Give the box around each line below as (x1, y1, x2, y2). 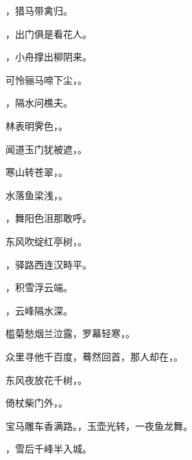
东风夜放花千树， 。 (5, 372, 87, 387)
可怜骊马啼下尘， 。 (5, 72, 87, 87)
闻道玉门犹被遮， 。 (5, 141, 87, 156)
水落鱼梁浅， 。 (5, 187, 68, 202)
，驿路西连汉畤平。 (5, 257, 92, 271)
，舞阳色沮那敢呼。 (5, 211, 92, 225)
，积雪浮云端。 (5, 280, 73, 295)
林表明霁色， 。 (5, 118, 68, 133)
